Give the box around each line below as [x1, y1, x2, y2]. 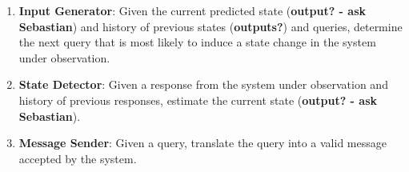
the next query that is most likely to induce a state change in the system [18, 34, 376, 50]
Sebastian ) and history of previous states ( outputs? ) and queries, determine [18, 18, 403, 34]
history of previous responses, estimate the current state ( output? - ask [18, 91, 378, 108]
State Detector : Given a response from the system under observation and [18, 76, 388, 93]
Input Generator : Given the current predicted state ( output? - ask [18, 2, 367, 18]
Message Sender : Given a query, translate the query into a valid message [18, 134, 387, 151]
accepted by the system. [18, 150, 137, 166]
